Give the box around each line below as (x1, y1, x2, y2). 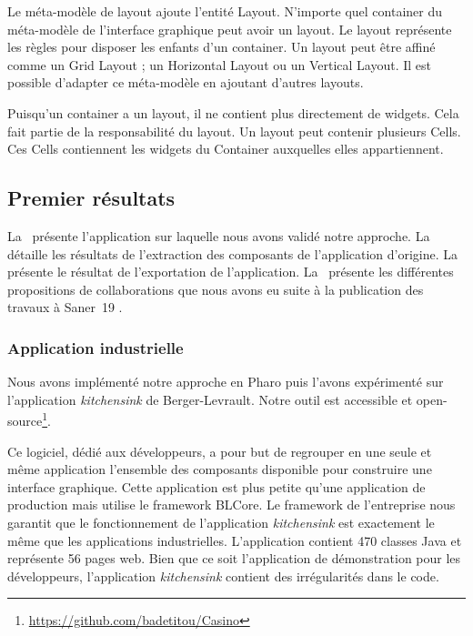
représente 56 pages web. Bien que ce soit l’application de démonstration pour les (7, 549, 461, 568)
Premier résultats (7, 184, 176, 212)
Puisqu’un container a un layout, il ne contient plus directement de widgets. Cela (7, 103, 459, 122)
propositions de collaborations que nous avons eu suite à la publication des (7, 279, 424, 298)
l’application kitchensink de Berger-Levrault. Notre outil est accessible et (7, 389, 413, 409)
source (7, 410, 43, 429)
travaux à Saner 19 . (7, 298, 123, 317)
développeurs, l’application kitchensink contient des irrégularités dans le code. (7, 566, 439, 585)
